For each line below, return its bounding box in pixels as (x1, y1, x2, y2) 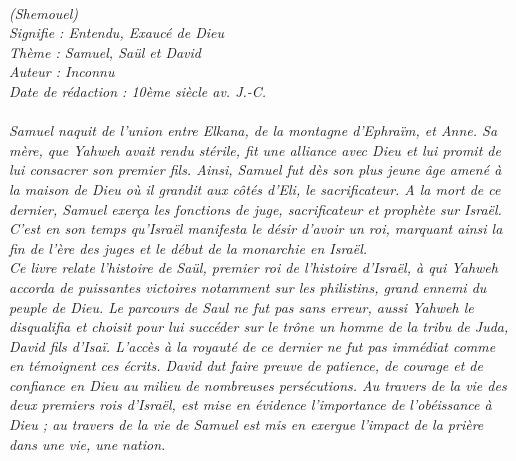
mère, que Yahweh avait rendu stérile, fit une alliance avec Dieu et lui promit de (9, 139, 501, 160)
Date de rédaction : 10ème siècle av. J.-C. (9, 80, 267, 101)
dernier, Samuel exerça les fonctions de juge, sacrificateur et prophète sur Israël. (9, 198, 502, 219)
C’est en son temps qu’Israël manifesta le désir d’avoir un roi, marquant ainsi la (9, 218, 503, 239)
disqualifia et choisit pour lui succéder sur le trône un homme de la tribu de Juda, (9, 316, 509, 337)
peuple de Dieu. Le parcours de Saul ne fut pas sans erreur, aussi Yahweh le (9, 296, 474, 317)
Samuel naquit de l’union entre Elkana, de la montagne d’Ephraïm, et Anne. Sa (9, 120, 498, 141)
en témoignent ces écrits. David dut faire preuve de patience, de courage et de (9, 355, 483, 376)
